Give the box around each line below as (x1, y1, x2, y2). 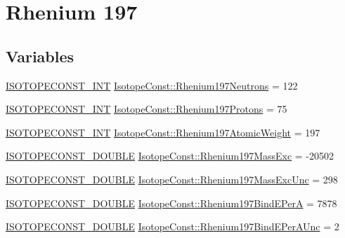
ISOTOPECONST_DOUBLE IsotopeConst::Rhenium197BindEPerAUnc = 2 (6, 219, 339, 234)
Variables (6, 45, 74, 66)
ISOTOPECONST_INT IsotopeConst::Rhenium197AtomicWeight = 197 (6, 125, 320, 139)
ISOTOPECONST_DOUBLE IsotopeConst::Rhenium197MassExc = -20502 (6, 148, 334, 163)
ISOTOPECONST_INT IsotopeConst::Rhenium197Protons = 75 (6, 101, 287, 116)
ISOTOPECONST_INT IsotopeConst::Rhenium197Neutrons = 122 (6, 78, 298, 92)
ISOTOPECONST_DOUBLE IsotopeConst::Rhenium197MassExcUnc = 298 (6, 171, 338, 186)
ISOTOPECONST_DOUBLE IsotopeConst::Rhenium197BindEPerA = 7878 (6, 195, 337, 210)
